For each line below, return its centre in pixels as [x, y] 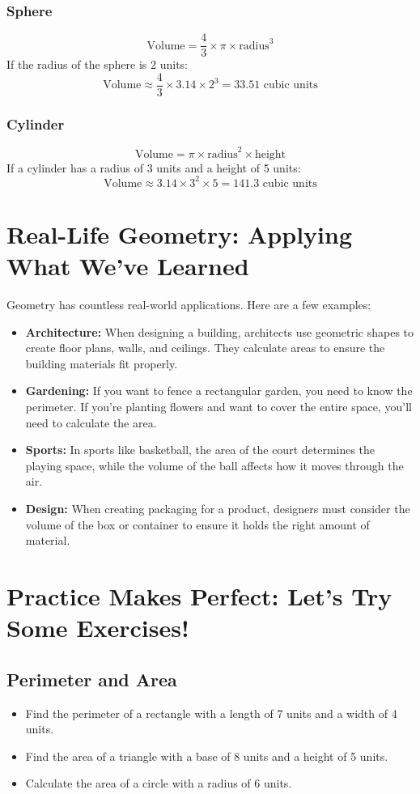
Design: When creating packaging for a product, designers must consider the [218, 508]
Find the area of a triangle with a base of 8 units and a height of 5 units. [207, 756]
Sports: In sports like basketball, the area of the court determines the [200, 450]
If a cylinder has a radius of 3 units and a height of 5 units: [154, 167]
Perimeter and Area [92, 679]
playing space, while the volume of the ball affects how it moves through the [214, 465]
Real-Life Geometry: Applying [180, 234]
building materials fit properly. [102, 363]
